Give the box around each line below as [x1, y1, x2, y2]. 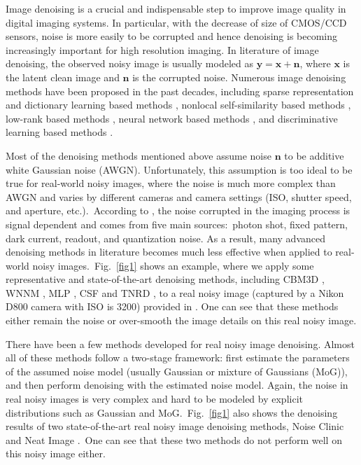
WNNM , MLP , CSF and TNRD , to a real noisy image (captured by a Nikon [6, 285, 344, 300]
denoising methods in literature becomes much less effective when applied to [6, 244, 332, 259]
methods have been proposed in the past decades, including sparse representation [6, 83, 354, 98]
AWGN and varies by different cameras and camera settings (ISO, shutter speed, [6, 189, 352, 204]
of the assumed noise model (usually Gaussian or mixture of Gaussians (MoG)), [6, 363, 348, 378]
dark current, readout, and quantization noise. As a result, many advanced [6, 230, 326, 245]
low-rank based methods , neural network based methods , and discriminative [6, 111, 338, 125]
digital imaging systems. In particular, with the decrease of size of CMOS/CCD [6, 15, 347, 29]
